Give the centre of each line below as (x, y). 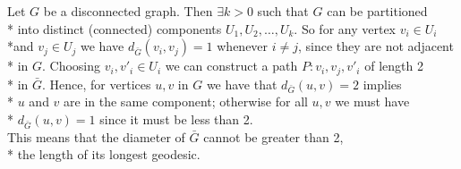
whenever (243, 46)
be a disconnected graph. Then (128, 11)
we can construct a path (231, 66)
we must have (372, 101)
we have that (242, 84)
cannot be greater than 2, (273, 136)
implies (382, 84)
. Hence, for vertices (97, 84)
